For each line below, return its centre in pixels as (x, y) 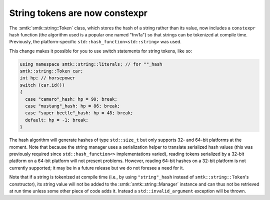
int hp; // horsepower (47, 78)
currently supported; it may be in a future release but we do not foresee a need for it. (97, 168)
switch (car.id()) (42, 85)
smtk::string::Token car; (51, 71)
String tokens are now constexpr (78, 13)
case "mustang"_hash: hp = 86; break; (72, 106)
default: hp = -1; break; (57, 120)
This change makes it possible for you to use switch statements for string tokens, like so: (101, 51)
